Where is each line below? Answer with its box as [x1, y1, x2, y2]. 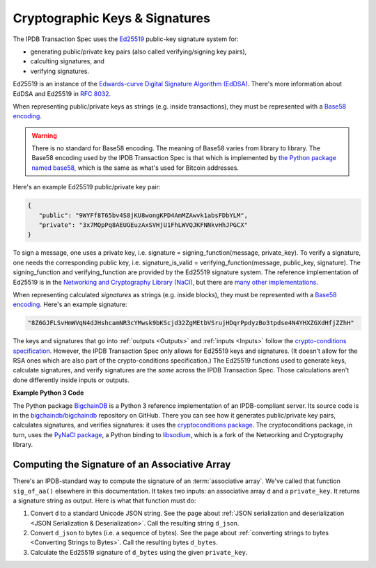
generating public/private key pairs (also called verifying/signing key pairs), [30, 47, 247, 56]
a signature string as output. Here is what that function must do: [13, 496, 196, 505]
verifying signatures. [30, 67, 90, 75]
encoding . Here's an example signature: [13, 300, 128, 309]
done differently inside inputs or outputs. [13, 376, 130, 384]
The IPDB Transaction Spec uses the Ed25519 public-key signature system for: [13, 35, 240, 43]
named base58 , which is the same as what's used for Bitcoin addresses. [31, 164, 240, 172]
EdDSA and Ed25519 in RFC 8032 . [13, 89, 111, 97]
